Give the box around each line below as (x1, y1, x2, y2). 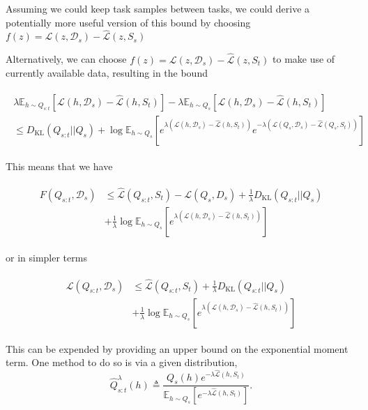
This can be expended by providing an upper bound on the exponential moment (6, 341, 348, 356)
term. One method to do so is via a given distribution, (6, 355, 238, 370)
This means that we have (6, 158, 113, 173)
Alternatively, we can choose (6, 52, 127, 66)
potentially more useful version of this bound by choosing (6, 15, 251, 29)
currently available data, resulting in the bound (6, 66, 208, 80)
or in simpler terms (6, 250, 87, 264)
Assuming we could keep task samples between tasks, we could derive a (6, 1, 310, 15)
